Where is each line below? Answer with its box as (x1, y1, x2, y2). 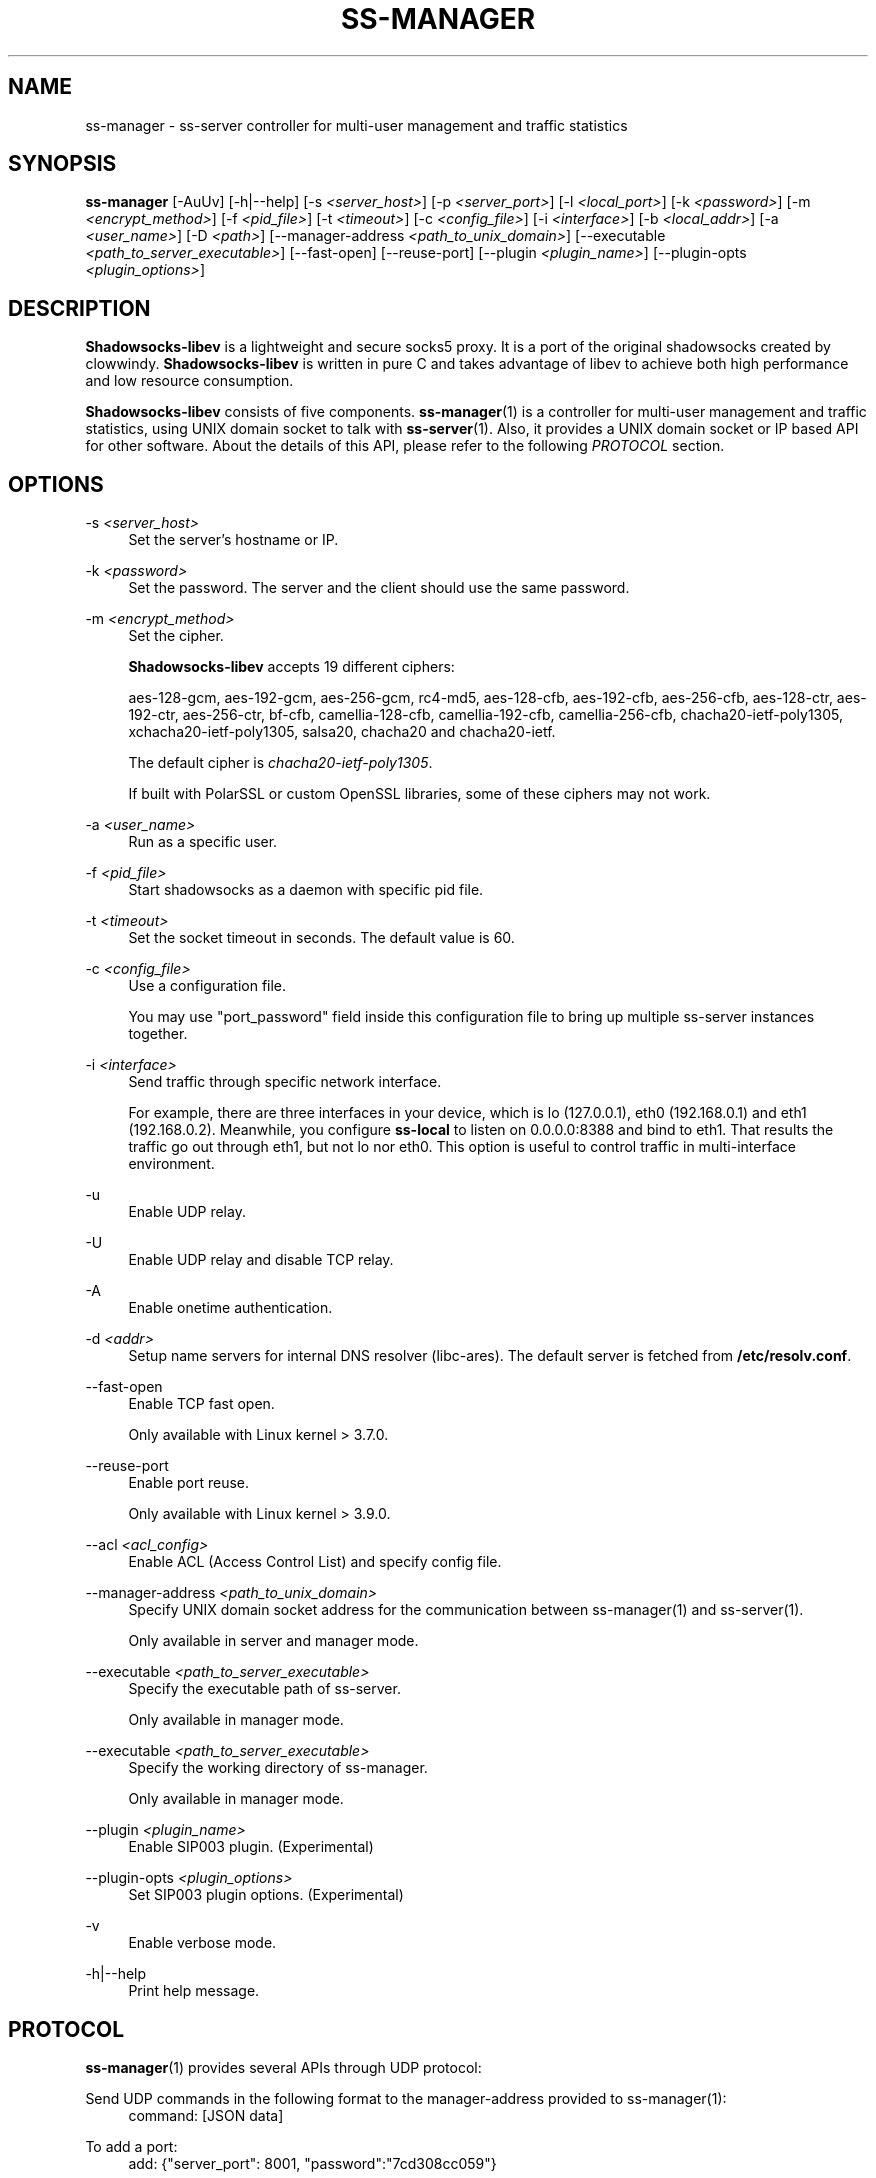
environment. (128, 1155, 215, 1173)
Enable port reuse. (128, 1474, 250, 1492)
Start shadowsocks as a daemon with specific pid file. (128, 881, 484, 899)
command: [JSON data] (128, 2106, 284, 2124)
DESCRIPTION (8, 295, 151, 321)
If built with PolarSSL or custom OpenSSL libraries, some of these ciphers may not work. (128, 785, 711, 803)
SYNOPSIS (8, 151, 117, 177)
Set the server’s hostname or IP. (128, 531, 339, 549)
